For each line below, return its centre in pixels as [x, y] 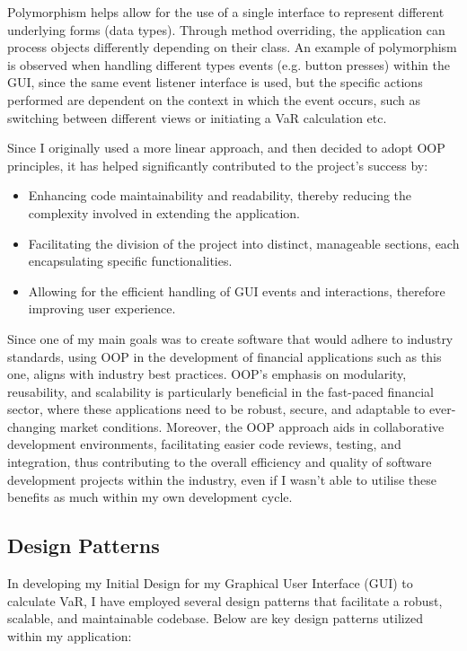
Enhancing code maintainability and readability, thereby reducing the [220, 195]
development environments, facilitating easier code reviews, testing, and [204, 444]
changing [32, 426]
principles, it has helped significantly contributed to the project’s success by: [218, 165]
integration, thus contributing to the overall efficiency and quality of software [220, 462]
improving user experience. [102, 308]
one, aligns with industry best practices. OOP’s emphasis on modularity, [207, 374]
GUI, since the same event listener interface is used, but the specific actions [215, 82]
